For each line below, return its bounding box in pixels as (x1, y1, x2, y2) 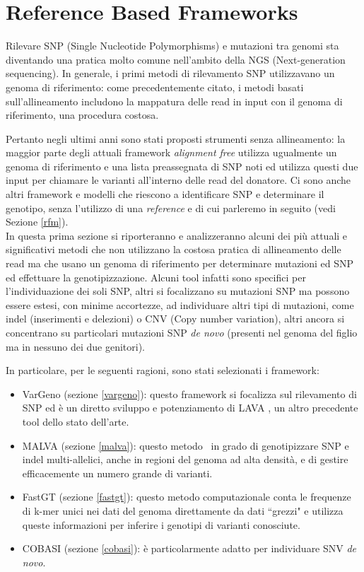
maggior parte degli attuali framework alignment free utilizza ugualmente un (6, 145, 337, 160)
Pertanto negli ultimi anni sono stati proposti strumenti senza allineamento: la (6, 131, 346, 146)
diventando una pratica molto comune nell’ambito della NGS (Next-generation (6, 52, 346, 66)
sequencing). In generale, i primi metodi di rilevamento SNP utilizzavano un (6, 66, 335, 81)
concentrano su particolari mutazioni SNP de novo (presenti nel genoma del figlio (6, 325, 358, 339)
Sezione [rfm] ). (6, 214, 69, 229)
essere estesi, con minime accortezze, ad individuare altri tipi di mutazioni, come (6, 297, 354, 312)
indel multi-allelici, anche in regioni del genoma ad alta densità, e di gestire (22, 452, 348, 467)
